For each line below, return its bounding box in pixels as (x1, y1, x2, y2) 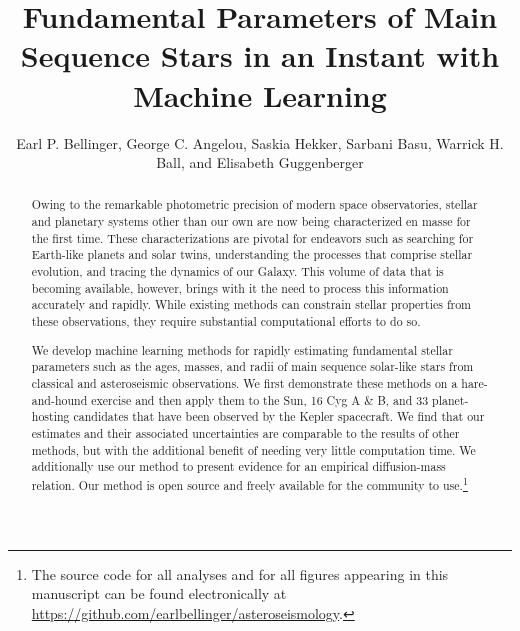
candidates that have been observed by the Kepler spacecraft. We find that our (73, 408, 485, 425)
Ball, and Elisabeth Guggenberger (156, 152, 364, 173)
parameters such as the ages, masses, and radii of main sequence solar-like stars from (31, 358, 474, 375)
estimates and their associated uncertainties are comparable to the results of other (31, 424, 460, 441)
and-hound (31, 391, 88, 408)
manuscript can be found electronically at (31, 583, 287, 604)
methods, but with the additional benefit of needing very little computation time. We (31, 441, 476, 458)
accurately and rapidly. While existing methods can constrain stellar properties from (31, 296, 472, 313)
